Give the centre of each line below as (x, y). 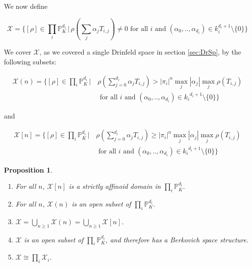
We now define (26, 6)
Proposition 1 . (28, 169)
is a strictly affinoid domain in (115, 186)
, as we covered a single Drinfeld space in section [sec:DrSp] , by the (140, 52)
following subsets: (30, 61)
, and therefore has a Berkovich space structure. (177, 239)
